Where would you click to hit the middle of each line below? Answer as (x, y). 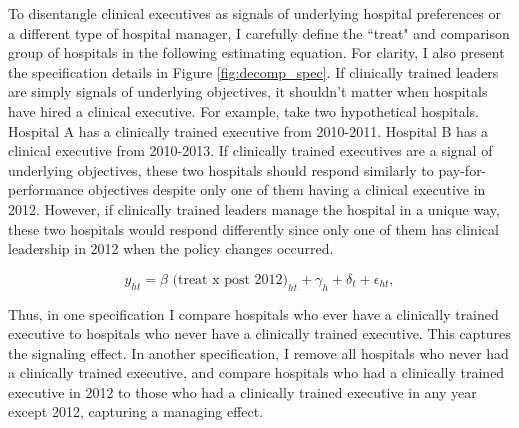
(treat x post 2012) (230, 279)
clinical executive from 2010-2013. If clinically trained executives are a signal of (250, 150)
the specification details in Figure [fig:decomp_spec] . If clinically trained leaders (253, 71)
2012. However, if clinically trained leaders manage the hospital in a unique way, (254, 208)
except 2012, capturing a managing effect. (136, 411)
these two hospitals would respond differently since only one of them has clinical (253, 228)
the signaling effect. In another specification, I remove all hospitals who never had (258, 352)
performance (46, 189)
